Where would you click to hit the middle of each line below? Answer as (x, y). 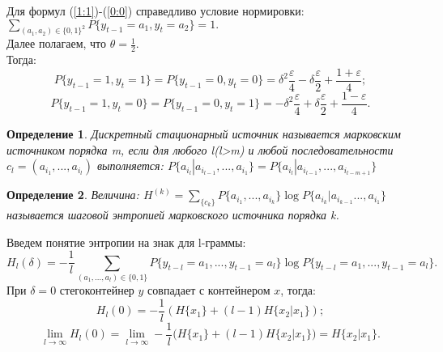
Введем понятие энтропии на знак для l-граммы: (126, 242)
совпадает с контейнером (209, 290)
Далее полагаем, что (57, 43)
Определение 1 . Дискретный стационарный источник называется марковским (204, 134)
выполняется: (130, 165)
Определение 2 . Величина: (73, 195)
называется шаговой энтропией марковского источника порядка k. (173, 214)
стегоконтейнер (97, 290)
